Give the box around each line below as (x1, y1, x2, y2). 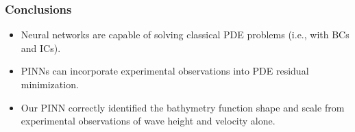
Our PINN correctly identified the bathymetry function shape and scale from (21, 100, 345, 114)
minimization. (21, 77, 79, 91)
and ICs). (21, 40, 61, 55)
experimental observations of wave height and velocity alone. (21, 114, 276, 128)
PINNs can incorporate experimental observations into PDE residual (21, 64, 309, 78)
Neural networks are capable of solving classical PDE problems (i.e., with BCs (21, 27, 350, 42)
